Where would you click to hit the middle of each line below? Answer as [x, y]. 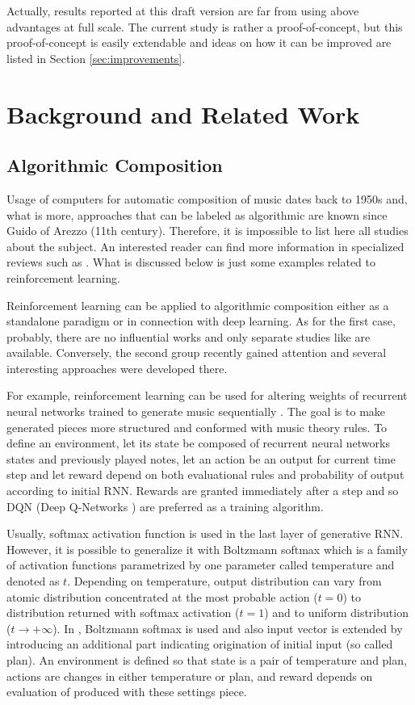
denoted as [33, 581]
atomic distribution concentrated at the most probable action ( [162, 596]
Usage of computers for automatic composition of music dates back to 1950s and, [207, 198]
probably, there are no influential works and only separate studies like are [189, 336]
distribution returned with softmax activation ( [123, 613]
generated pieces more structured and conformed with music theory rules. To [197, 427]
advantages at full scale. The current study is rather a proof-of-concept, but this [205, 26]
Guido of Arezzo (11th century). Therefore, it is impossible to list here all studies [207, 231]
